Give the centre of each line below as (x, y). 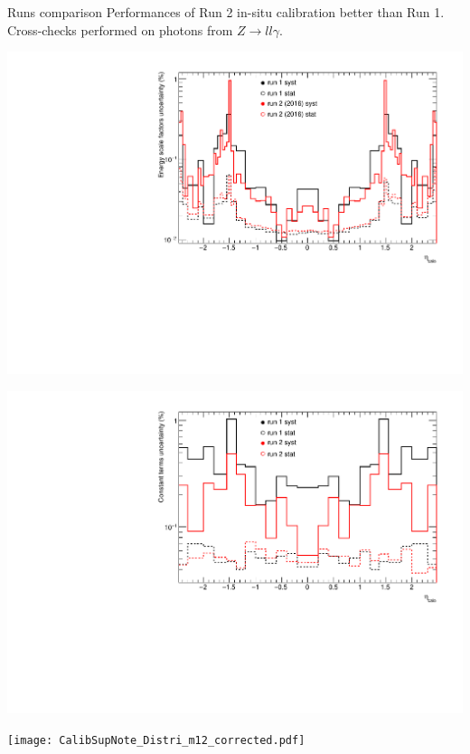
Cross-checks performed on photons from (120, 29)
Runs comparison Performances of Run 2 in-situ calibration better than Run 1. (226, 12)
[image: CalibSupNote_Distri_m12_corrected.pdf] (156, 740)
